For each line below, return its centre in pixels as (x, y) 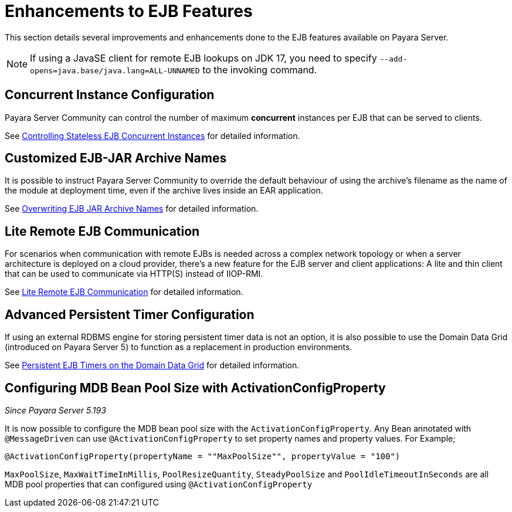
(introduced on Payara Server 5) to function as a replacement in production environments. (179, 347)
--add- (394, 59)
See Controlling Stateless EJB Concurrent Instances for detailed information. (152, 135)
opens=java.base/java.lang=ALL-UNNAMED (115, 70)
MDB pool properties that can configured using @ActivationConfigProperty (159, 484)
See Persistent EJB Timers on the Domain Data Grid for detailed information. (152, 365)
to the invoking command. (260, 69)
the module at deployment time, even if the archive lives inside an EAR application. (164, 191)
